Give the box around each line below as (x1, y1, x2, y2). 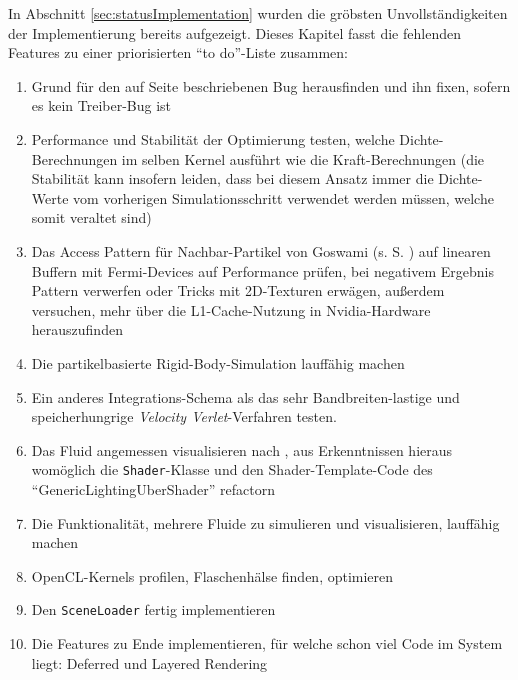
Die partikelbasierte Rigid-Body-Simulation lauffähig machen (31, 352, 405, 373)
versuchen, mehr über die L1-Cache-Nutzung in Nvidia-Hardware (31, 299, 431, 320)
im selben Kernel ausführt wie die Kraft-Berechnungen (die (121, 148, 485, 169)
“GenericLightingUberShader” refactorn (31, 478, 275, 499)
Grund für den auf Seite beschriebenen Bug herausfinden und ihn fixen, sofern (31, 75, 511, 96)
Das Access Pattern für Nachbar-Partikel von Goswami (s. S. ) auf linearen (31, 240, 491, 261)
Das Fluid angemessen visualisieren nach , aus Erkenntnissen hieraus (31, 439, 453, 460)
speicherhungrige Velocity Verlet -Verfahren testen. (31, 406, 337, 427)
